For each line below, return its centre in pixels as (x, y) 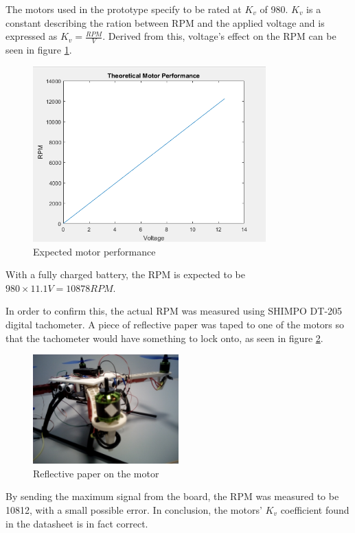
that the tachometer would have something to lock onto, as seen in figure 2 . (164, 338)
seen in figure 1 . (39, 50)
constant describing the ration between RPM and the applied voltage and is (165, 22)
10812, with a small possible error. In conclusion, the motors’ (134, 509)
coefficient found (315, 509)
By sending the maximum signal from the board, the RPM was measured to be (172, 496)
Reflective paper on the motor (96, 473)
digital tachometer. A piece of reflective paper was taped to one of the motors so (175, 325)
